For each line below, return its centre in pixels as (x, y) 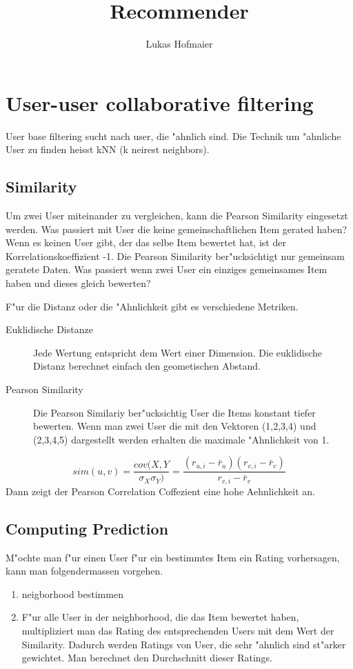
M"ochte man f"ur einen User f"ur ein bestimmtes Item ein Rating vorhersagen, (173, 557)
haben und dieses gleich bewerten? (78, 283)
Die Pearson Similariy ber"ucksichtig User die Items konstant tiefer (174, 412)
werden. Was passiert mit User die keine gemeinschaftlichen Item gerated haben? (176, 229)
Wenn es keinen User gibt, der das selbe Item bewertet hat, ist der (146, 242)
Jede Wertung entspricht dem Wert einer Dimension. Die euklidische (178, 352)
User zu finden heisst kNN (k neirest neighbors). (108, 149)
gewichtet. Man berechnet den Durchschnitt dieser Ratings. (147, 658)
